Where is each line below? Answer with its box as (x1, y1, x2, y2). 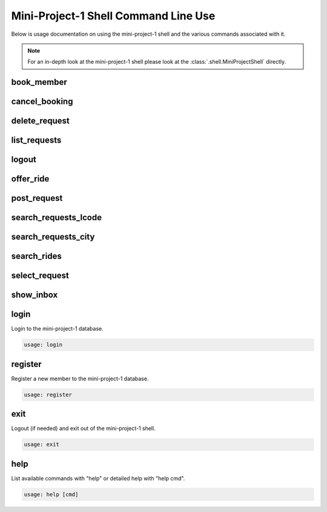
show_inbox (11, 290, 58, 300)
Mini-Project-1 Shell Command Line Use (11, 9, 216, 22)
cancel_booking (11, 96, 73, 107)
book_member (11, 77, 68, 87)
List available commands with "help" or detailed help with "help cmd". (11, 474, 185, 482)
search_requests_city (11, 232, 95, 242)
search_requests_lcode (11, 212, 102, 223)
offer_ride (11, 173, 50, 184)
